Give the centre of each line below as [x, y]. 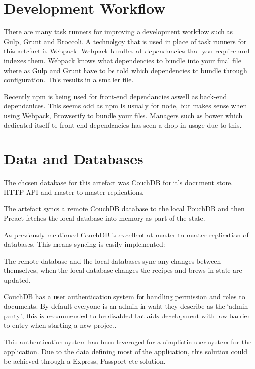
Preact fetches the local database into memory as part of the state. [105, 218]
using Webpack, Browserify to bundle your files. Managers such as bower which [123, 115]
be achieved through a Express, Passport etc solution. [85, 361]
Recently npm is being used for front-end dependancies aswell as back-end [115, 96]
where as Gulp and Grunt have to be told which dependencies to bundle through [126, 70]
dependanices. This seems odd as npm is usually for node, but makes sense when [126, 106]
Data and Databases [74, 159]
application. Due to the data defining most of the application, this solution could [126, 351]
